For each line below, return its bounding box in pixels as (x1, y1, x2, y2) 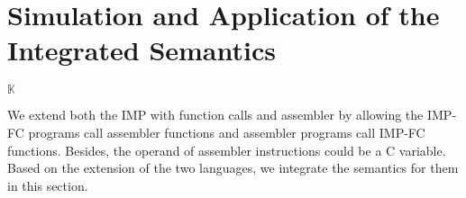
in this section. (7, 175, 88, 194)
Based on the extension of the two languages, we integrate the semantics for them (7, 158, 459, 177)
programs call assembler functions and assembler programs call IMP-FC (28, 122, 425, 141)
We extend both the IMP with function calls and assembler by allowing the (7, 105, 424, 124)
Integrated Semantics (7, 31, 276, 68)
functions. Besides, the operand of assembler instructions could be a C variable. (7, 140, 446, 159)
